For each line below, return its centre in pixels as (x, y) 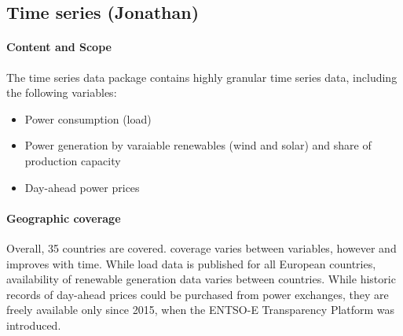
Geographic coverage (64, 218)
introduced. (34, 325)
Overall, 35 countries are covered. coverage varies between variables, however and (201, 247)
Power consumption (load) (88, 118)
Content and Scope (59, 47)
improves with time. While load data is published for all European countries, (191, 263)
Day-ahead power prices (82, 187)
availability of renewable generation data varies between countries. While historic (201, 279)
